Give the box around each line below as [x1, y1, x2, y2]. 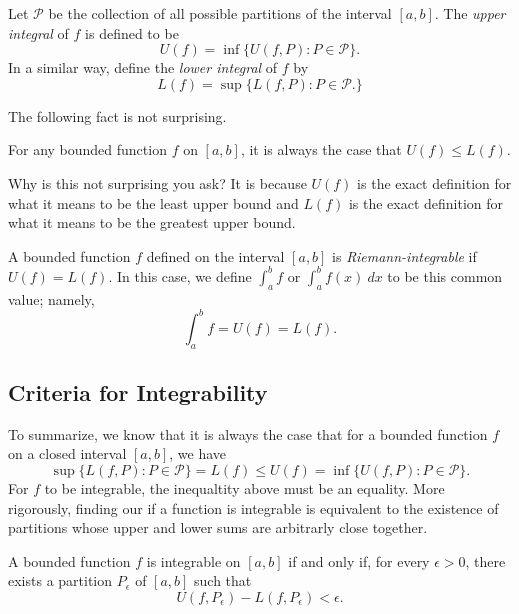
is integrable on [146, 550, 241, 571]
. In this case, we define [108, 265, 252, 286]
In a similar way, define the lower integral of [8, 57, 278, 78]
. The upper [434, 3, 506, 23]
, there [465, 550, 506, 571]
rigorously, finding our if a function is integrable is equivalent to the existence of [8, 497, 499, 518]
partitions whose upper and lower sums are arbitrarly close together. [8, 517, 428, 538]
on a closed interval [8, 443, 127, 464]
